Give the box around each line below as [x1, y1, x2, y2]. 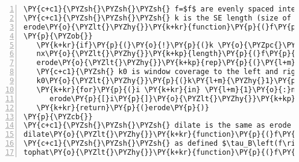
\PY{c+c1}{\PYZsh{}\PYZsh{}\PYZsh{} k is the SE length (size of [24, 13, 291, 22]
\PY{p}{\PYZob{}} [24, 31, 93, 40]
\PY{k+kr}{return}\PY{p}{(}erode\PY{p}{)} [36, 103, 209, 112]
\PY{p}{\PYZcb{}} [24, 112, 93, 121]
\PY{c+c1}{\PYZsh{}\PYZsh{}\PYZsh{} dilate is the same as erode [24, 121, 291, 130]
